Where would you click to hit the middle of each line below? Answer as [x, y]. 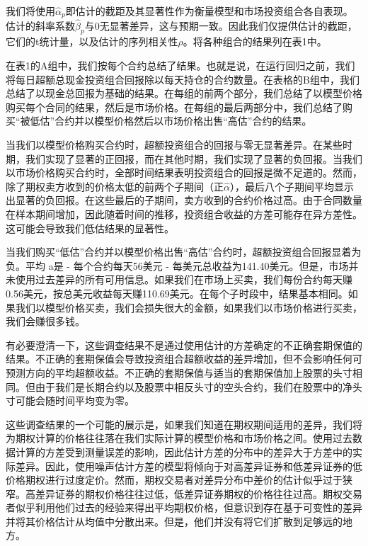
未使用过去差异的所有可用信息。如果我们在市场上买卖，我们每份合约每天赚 [179, 279]
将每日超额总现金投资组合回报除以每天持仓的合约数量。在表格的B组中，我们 [183, 79]
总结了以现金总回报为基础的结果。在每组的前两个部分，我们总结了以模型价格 [184, 93]
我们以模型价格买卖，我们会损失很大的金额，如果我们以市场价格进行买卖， [189, 307]
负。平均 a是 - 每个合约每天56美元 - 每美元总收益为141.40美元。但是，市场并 [182, 265]
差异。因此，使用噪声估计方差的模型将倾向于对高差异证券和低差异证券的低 [189, 466]
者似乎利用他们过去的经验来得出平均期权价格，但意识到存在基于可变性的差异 [184, 507]
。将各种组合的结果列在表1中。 [255, 41]
